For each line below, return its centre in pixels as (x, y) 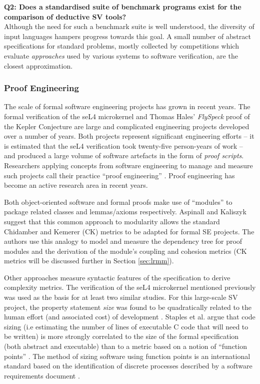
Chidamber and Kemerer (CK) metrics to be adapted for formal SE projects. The (129, 231)
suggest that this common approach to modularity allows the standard (112, 221)
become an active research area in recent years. (76, 185)
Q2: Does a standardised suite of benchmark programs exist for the (123, 7)
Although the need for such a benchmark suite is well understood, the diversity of (129, 26)
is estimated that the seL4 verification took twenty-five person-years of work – (123, 145)
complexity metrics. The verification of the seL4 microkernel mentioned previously (130, 287)
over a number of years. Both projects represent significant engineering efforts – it (129, 136)
